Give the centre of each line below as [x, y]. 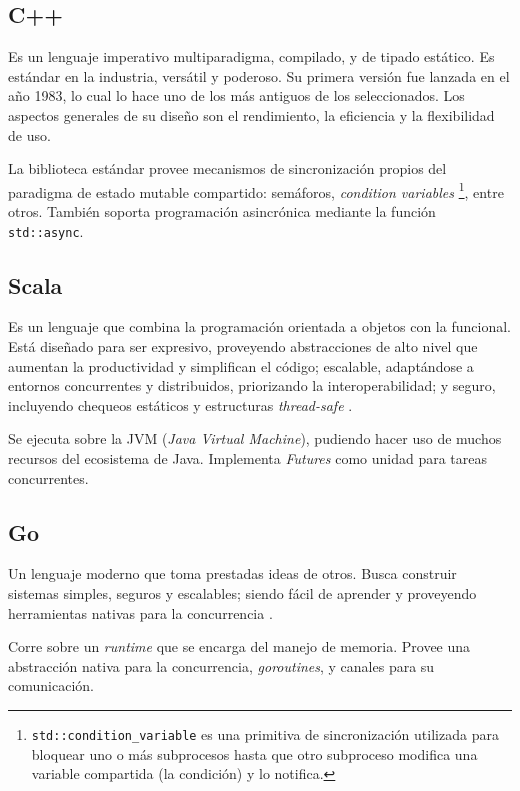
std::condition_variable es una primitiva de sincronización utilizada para [265, 733]
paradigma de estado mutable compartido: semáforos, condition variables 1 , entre [256, 190]
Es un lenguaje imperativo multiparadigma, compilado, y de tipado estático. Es [251, 56]
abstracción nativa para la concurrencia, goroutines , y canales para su [221, 665]
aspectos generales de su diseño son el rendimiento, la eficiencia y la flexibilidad [251, 114]
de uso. [29, 134]
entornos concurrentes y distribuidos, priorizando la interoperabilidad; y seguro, [252, 385]
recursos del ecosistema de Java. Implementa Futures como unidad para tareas [248, 458]
